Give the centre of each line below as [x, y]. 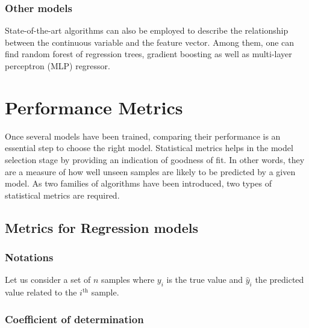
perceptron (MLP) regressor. [58, 66]
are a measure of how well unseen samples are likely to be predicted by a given [150, 171]
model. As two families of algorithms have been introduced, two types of [138, 183]
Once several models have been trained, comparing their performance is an [143, 136]
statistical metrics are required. [62, 195]
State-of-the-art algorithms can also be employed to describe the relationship [147, 30]
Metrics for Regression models [101, 227]
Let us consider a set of [48, 280]
